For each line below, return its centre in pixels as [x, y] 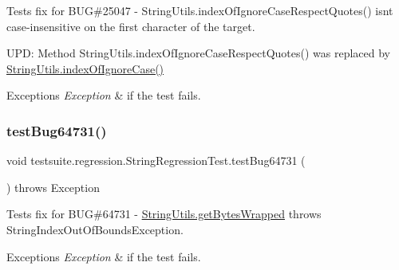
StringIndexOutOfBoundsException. [95, 229]
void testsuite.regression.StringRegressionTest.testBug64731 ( [156, 160]
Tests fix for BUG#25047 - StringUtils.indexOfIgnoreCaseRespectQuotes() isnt [200, 10]
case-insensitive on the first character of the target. [131, 26]
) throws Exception [53, 187]
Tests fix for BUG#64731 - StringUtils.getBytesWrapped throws [164, 214]
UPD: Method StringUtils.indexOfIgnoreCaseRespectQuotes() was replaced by [198, 53]
